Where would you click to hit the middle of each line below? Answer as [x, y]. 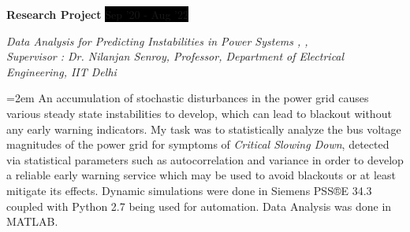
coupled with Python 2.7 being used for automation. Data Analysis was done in [199, 206]
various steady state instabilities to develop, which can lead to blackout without [199, 113]
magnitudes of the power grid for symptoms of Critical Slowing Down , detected [198, 144]
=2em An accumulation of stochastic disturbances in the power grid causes [188, 98]
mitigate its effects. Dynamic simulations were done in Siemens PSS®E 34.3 [189, 190]
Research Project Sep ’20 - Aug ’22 [97, 14]
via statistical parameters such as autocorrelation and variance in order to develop [205, 159]
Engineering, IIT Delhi [61, 71]
